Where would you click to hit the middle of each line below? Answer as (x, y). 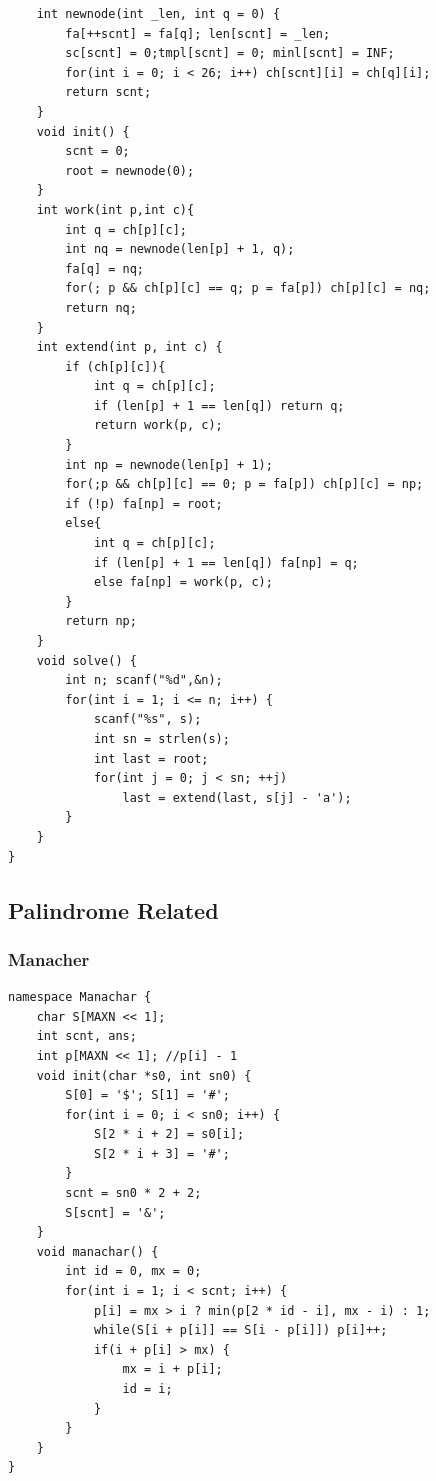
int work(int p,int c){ (115, 209)
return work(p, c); (158, 425)
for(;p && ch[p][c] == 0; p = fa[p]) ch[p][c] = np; (244, 484)
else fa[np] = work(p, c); (183, 582)
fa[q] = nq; (105, 268)
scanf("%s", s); (147, 719)
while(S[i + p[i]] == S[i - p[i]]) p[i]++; (240, 1330)
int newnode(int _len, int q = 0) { (158, 14)
